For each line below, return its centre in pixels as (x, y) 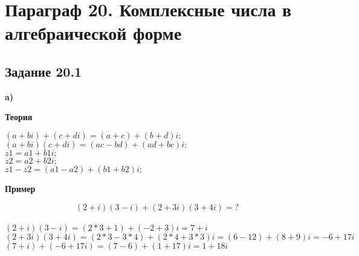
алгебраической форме (93, 33)
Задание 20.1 (44, 71)
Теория (19, 117)
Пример (20, 188)
